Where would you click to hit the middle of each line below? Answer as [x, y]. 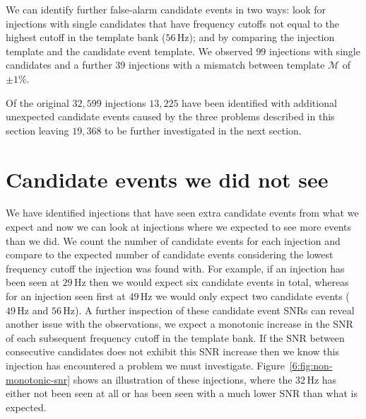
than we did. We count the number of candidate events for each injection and [173, 240]
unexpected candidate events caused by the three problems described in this [170, 116]
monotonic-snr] [38, 379]
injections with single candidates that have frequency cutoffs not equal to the [173, 23]
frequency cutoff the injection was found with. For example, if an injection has [175, 268]
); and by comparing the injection [262, 37]
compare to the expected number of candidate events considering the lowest [170, 254]
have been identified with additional [259, 102]
